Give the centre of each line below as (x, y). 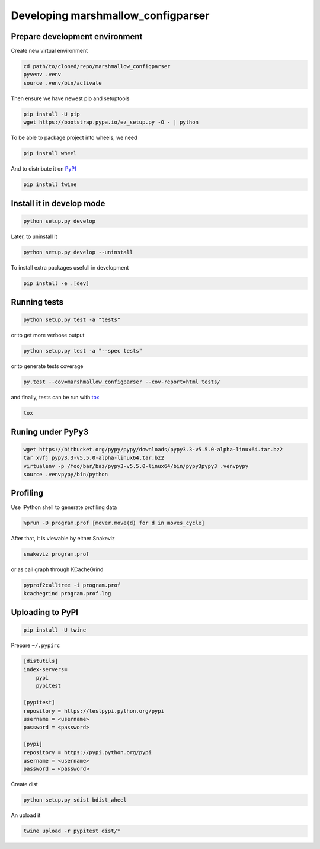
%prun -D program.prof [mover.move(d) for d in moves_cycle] (114, 523)
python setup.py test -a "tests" (72, 320)
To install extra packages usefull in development (70, 267)
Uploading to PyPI (44, 612)
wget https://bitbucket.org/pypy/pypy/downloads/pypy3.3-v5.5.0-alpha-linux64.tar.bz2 (153, 449)
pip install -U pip (52, 114)
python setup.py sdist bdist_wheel (75, 800)
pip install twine (50, 185)
